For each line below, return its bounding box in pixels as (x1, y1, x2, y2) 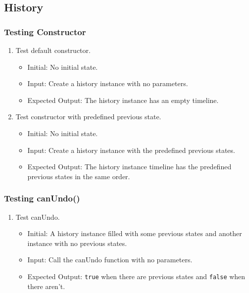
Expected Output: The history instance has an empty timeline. (27, 95, 219, 105)
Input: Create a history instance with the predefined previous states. (27, 145, 235, 155)
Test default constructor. (15, 45, 91, 55)
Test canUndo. (15, 211, 60, 222)
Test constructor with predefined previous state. (15, 111, 161, 122)
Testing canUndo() (4, 192, 80, 204)
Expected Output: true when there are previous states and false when (27, 271, 246, 281)
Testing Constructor (4, 25, 86, 38)
